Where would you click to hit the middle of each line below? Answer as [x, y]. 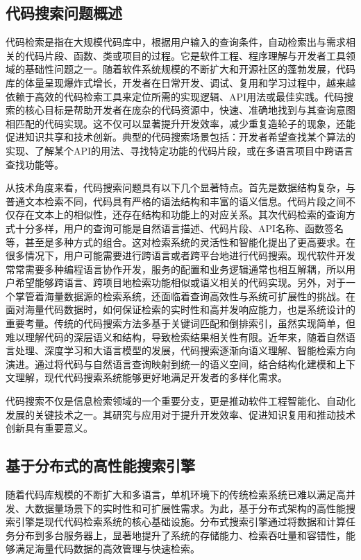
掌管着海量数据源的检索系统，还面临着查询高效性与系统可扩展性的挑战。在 [185, 296]
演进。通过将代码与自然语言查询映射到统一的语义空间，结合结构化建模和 [171, 364]
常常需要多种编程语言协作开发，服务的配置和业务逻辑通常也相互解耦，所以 [176, 269]
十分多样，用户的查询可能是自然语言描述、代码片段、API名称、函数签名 [179, 228]
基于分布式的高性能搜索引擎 [100, 465]
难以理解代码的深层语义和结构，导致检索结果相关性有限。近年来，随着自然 [176, 336]
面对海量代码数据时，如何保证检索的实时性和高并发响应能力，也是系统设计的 [180, 309]
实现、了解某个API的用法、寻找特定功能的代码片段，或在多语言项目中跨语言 [180, 150]
